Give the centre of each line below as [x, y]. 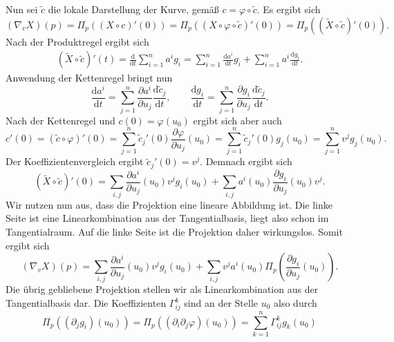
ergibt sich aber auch [237, 120]
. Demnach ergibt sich [246, 161]
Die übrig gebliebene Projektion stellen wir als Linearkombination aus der [162, 289]
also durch [295, 303]
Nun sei [22, 9]
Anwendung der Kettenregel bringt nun [89, 78]
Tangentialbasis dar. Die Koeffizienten [86, 303]
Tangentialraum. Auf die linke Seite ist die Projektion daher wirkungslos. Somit [174, 231]
